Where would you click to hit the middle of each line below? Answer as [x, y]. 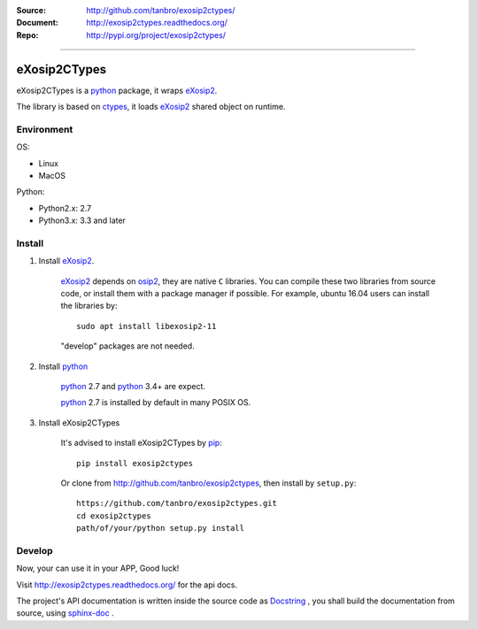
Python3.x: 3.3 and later [82, 220]
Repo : [27, 35]
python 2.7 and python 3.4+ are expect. [133, 387]
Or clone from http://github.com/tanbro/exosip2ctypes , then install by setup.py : [208, 483]
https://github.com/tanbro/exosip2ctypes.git [177, 503]
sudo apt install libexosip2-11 [146, 326]
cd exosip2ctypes [114, 516]
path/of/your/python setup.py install [161, 528]
